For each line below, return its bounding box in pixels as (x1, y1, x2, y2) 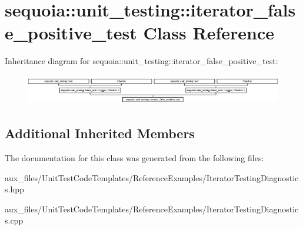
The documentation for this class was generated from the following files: (5, 152, 264, 164)
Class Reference (143, 21, 274, 45)
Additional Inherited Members (5, 124, 195, 142)
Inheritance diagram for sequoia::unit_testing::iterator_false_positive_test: (5, 55, 278, 67)
